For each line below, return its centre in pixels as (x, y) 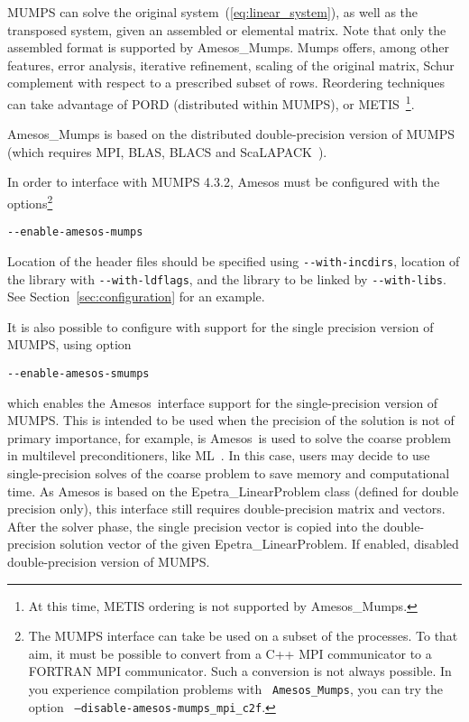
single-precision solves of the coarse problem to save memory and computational (229, 473)
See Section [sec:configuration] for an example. (136, 296)
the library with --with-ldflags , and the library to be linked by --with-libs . (227, 278)
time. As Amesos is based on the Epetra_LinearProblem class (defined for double (233, 491)
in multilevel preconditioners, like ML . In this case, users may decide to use (219, 455)
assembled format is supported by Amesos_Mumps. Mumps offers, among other (229, 47)
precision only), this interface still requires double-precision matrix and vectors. (226, 509)
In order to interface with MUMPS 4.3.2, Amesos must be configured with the (224, 182)
